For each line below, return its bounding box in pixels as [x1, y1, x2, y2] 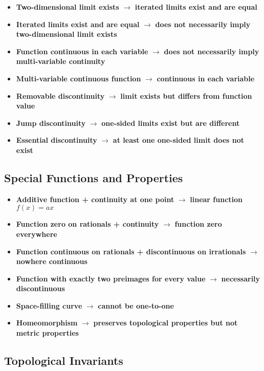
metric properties [16, 328, 79, 338]
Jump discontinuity [16, 117, 86, 128]
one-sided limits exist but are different [101, 117, 240, 128]
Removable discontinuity [16, 90, 105, 101]
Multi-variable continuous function [16, 73, 141, 83]
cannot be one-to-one [98, 300, 174, 311]
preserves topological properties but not [93, 317, 238, 328]
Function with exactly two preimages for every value [16, 273, 206, 283]
